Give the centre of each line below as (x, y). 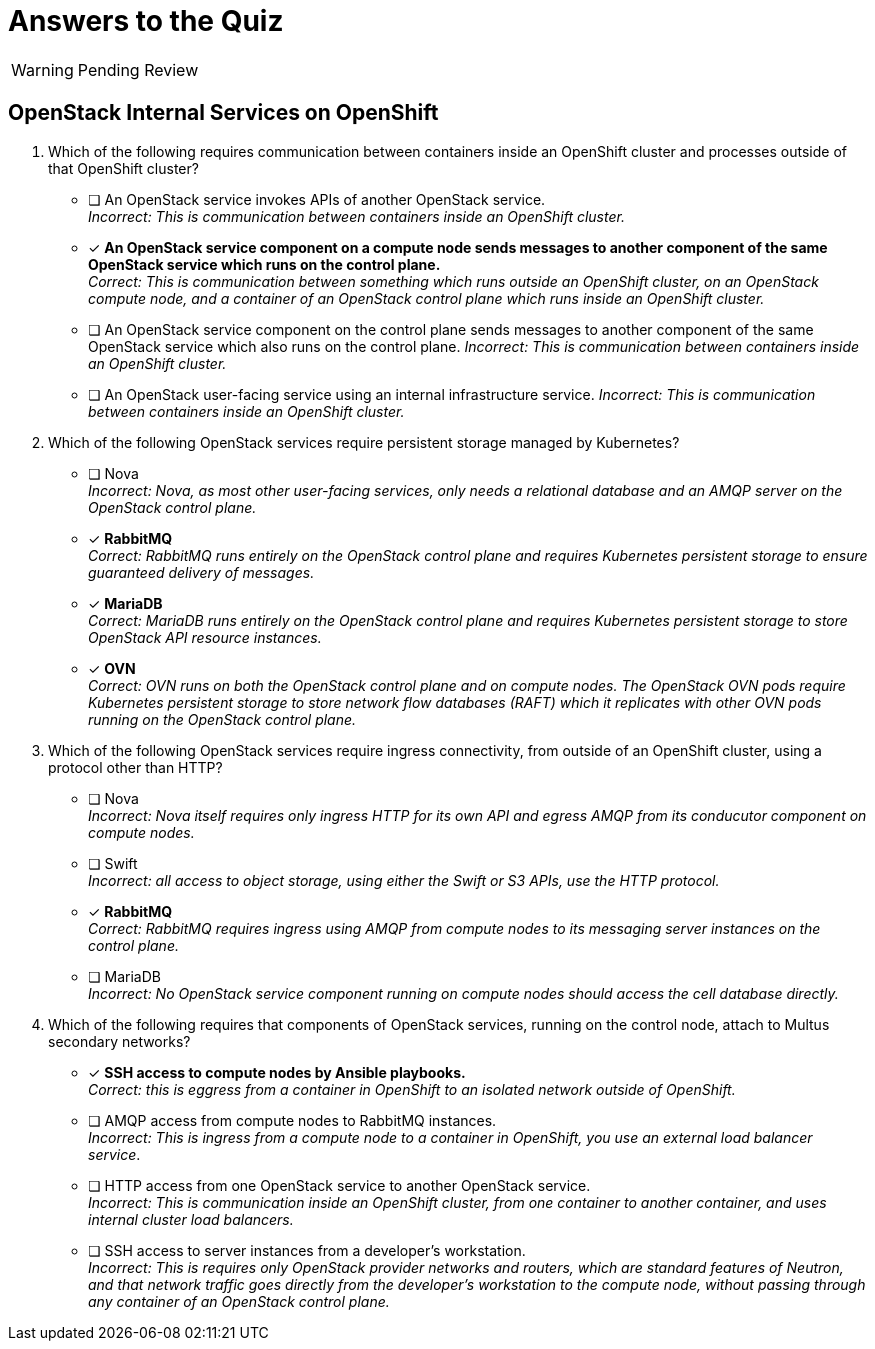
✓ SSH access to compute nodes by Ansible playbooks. (277, 1072)
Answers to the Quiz (146, 21)
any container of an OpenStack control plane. (239, 1301)
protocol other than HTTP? (135, 767)
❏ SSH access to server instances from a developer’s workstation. (307, 1250)
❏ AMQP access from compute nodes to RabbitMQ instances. (292, 1120)
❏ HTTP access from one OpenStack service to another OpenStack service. (339, 1185)
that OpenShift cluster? (123, 168)
